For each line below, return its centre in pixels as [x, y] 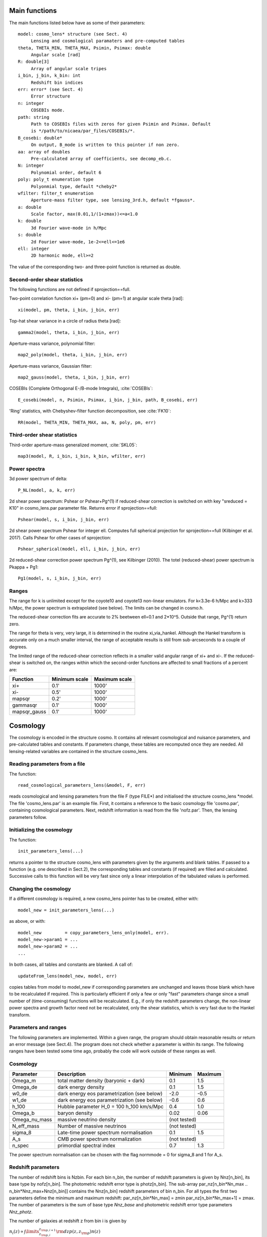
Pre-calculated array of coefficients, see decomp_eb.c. [101, 159]
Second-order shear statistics [46, 280]
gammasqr [24, 705]
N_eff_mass [26, 1126]
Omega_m [24, 1080]
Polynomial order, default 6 [66, 172]
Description [72, 1074]
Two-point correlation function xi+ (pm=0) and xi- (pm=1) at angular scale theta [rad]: [96, 298]
